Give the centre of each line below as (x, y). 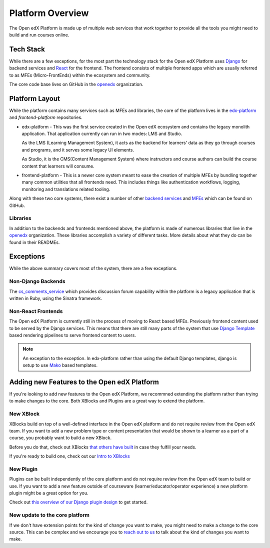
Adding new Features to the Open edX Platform (84, 382)
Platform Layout (34, 98)
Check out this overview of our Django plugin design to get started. (78, 502)
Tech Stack (27, 49)
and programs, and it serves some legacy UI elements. (78, 149)
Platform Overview (49, 13)
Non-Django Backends (37, 281)
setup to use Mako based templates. (60, 365)
